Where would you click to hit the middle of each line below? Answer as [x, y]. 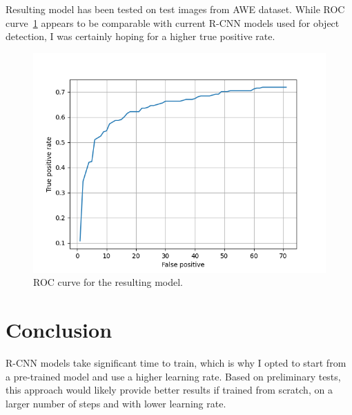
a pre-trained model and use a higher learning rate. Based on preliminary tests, [173, 376]
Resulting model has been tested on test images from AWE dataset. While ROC [175, 9]
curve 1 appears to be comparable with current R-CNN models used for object [173, 22]
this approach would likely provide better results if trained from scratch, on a [169, 390]
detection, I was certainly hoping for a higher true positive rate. [140, 36]
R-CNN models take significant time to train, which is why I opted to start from [176, 363]
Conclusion [59, 330]
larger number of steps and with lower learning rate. [116, 403]
